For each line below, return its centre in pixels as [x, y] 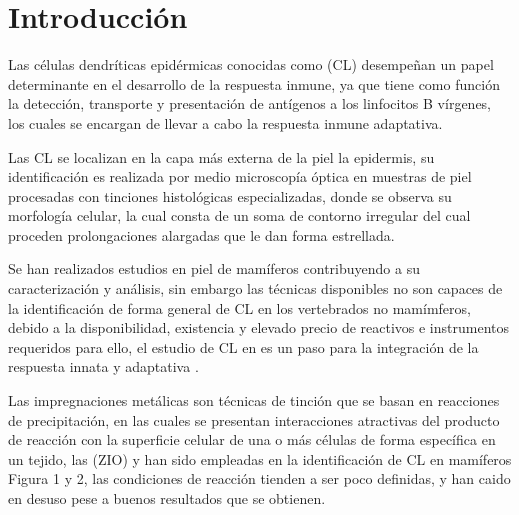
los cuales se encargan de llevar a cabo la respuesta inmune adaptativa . [225, 122]
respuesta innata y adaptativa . [103, 366]
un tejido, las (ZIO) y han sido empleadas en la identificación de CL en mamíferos [260, 458]
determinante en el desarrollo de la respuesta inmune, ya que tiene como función [254, 83]
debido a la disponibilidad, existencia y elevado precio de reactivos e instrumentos [259, 327]
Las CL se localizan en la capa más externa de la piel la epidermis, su [221, 156]
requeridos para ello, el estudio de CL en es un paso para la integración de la [243, 346]
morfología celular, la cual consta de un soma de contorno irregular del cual [239, 215]
